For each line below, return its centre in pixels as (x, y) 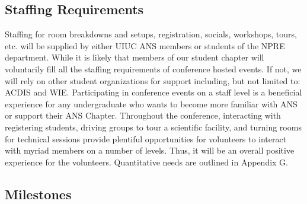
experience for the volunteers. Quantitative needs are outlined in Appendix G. (147, 162)
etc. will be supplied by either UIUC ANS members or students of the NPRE (145, 45)
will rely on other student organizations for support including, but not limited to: (153, 80)
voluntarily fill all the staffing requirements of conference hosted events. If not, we (153, 68)
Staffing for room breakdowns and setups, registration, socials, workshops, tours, (151, 34)
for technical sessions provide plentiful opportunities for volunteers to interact (146, 138)
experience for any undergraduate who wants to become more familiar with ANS (151, 103)
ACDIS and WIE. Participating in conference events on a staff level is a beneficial (153, 92)
